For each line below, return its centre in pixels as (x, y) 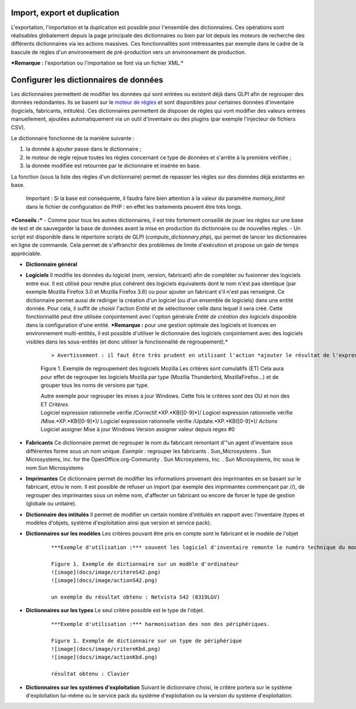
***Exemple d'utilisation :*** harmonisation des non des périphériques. (161, 624)
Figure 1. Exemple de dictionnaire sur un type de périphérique (147, 640)
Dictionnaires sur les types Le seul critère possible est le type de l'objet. (115, 611)
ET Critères (54, 404)
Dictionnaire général (51, 265)
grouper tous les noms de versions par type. (95, 385)
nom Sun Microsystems (55, 468)
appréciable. (26, 253)
